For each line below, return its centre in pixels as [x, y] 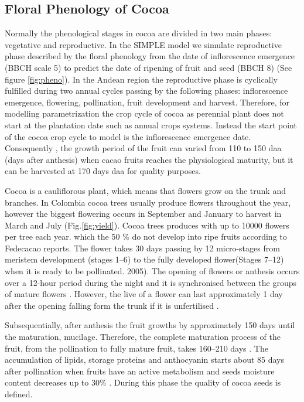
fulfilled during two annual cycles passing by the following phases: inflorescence [146, 91]
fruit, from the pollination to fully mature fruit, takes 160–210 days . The [136, 348]
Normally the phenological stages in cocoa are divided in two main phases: [139, 33]
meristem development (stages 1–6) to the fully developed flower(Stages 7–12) [144, 259]
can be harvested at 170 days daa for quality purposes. [103, 171]
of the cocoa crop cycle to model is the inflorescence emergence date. [128, 136]
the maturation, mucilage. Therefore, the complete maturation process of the [143, 337]
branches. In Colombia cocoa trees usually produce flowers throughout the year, [148, 202]
